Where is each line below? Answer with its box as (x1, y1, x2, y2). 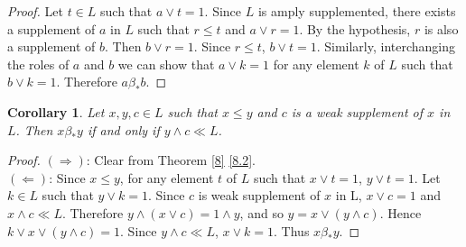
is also (424, 19, 459, 38)
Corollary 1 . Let (7, 102, 105, 121)
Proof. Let (7, 2, 63, 20)
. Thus (274, 221, 310, 240)
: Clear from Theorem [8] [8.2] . (86, 151, 256, 169)
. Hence (379, 203, 422, 222)
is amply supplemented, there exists (257, 2, 456, 20)
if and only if (87, 120, 160, 139)
